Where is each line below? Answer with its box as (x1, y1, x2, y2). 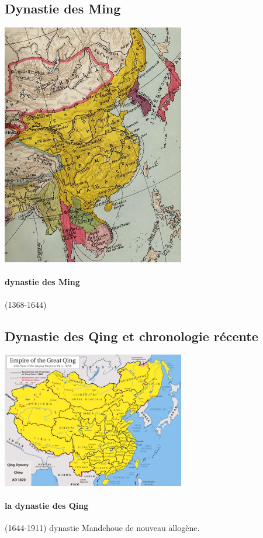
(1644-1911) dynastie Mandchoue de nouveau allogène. (5, 522, 200, 534)
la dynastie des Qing (5, 499, 89, 511)
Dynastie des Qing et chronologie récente (5, 327, 258, 345)
